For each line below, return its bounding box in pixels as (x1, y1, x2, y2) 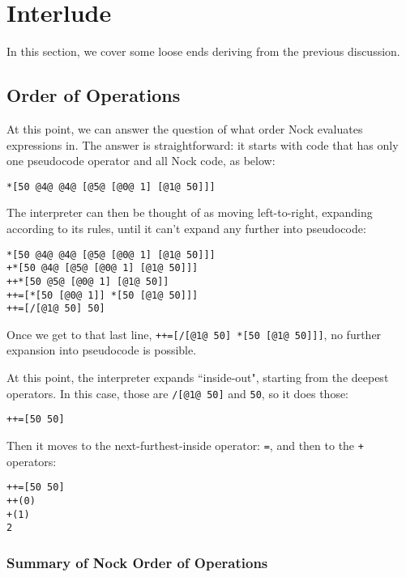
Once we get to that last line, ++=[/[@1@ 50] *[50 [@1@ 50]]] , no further (6, 325, 382, 342)
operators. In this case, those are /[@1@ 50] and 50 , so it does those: (6, 384, 349, 401)
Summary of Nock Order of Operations (6, 552, 268, 572)
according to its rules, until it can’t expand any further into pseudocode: (6, 219, 366, 236)
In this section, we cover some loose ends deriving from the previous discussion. (6, 43, 400, 60)
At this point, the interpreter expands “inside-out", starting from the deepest (6, 369, 389, 386)
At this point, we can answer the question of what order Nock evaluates (6, 120, 363, 137)
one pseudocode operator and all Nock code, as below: (6, 152, 276, 169)
